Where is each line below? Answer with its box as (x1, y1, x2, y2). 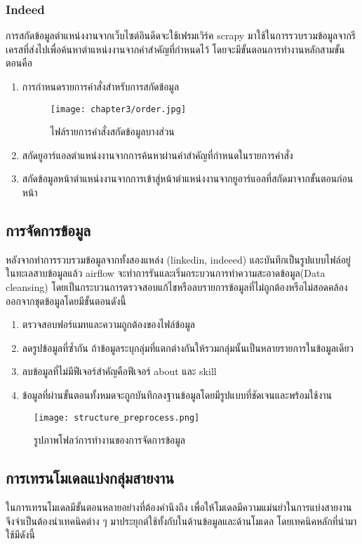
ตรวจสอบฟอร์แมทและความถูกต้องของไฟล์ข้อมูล (22, 317, 195, 332)
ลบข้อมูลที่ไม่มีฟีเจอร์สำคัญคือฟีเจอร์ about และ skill (22, 364, 217, 379)
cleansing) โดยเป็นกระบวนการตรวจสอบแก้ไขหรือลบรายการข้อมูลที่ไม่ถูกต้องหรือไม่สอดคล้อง (6, 280, 348, 294)
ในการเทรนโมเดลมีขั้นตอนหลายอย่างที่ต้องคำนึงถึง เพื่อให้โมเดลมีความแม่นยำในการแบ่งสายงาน (6, 500, 352, 515)
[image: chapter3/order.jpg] (50, 104, 187, 114)
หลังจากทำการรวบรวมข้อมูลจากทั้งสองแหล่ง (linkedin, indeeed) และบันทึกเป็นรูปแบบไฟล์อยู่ (6, 252, 351, 266)
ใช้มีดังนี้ (6, 527, 35, 542)
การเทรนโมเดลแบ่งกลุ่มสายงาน (6, 467, 174, 489)
